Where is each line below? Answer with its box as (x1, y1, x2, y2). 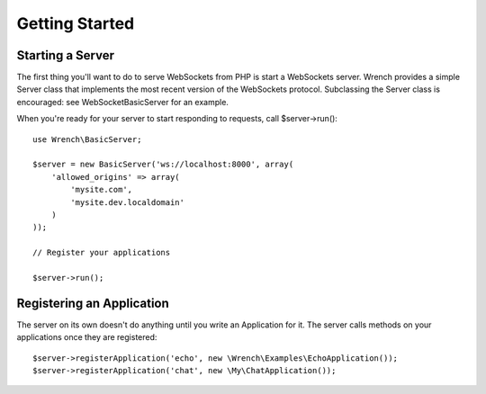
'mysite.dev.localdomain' (70, 197, 184, 207)
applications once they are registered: (16, 332, 157, 343)
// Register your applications (32, 247, 171, 258)
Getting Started (16, 13, 135, 33)
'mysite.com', (70, 184, 133, 195)
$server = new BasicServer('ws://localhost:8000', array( (32, 159, 294, 170)
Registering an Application (16, 295, 170, 310)
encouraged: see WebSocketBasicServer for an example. (16, 96, 229, 107)
